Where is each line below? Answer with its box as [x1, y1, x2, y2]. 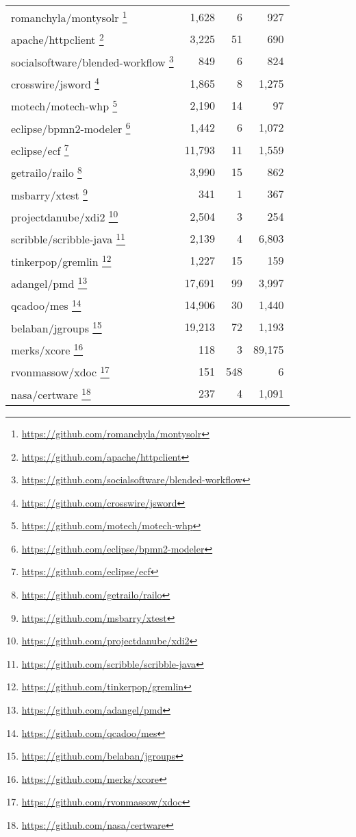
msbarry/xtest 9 [11, 184, 88, 203]
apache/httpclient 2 [11, 29, 104, 48]
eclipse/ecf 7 [11, 140, 69, 159]
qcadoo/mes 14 [11, 295, 81, 314]
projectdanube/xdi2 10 [11, 206, 118, 226]
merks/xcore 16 [11, 339, 84, 359]
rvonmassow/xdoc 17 [11, 362, 110, 380]
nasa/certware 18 [11, 384, 91, 402]
